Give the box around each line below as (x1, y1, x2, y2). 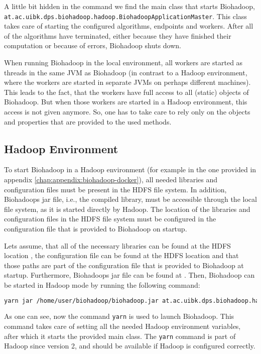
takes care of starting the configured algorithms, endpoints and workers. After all (4, 21, 253, 31)
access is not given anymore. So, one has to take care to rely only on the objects (4, 106, 250, 116)
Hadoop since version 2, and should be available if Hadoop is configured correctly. (4, 340, 255, 351)
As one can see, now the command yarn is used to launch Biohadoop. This (4, 311, 234, 321)
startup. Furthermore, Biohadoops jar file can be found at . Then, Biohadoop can (4, 270, 255, 280)
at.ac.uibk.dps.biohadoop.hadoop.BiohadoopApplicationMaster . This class (4, 11, 247, 21)
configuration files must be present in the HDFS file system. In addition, (4, 184, 227, 194)
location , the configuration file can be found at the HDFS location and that (4, 250, 239, 261)
